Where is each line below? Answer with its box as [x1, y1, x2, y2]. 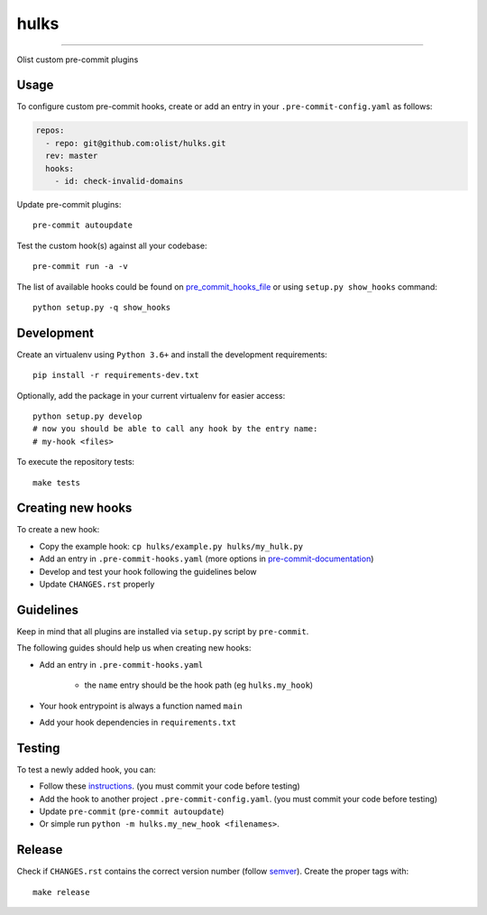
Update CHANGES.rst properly [39, 578, 155, 590]
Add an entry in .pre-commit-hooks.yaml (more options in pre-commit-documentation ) [39, 553, 374, 564]
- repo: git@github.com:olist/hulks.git [45, 138, 226, 148]
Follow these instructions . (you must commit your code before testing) [39, 781, 301, 791]
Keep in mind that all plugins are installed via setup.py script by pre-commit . [16, 625, 309, 636]
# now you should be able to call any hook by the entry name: [32, 424, 318, 434]
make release [32, 887, 90, 897]
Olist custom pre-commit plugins [16, 54, 139, 65]
